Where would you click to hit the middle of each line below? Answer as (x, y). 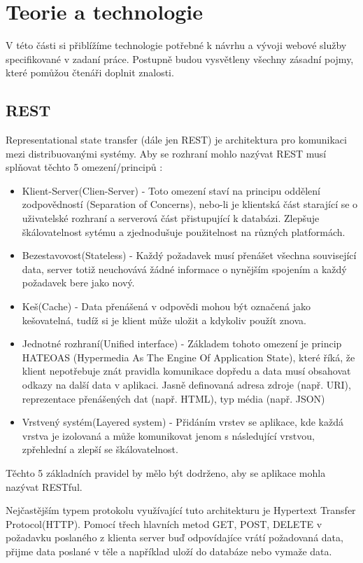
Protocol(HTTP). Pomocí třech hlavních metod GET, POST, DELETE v (164, 523)
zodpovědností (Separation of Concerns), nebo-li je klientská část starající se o (190, 204)
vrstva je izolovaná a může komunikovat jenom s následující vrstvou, (168, 435)
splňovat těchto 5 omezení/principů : (84, 167)
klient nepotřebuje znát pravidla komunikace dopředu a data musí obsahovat (186, 371)
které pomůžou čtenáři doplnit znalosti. (90, 72)
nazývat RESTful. (44, 486)
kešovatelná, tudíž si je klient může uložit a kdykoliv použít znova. (164, 320)
